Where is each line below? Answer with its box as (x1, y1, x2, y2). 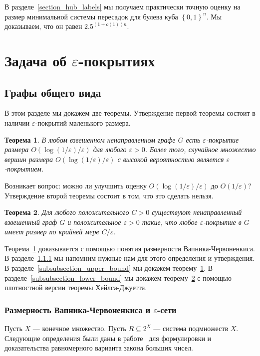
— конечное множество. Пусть (32, 323, 126, 334)
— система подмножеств (153, 323, 229, 334)
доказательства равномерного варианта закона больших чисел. (4, 343, 193, 353)
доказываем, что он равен (4, 21, 82, 31)
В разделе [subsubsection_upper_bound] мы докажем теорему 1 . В (4, 263, 213, 273)
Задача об (4, 50, 67, 70)
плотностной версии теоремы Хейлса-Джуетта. (4, 282, 147, 293)
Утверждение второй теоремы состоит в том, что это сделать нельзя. (4, 190, 214, 200)
